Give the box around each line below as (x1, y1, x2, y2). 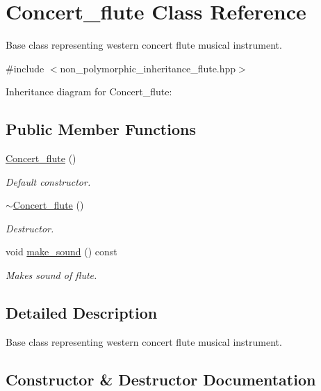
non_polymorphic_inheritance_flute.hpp (60, 61, 236, 75)
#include (6, 61, 44, 75)
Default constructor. (6, 174, 91, 189)
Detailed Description (6, 302, 158, 324)
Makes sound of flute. (6, 268, 97, 282)
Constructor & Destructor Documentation (6, 368, 316, 390)
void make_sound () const (6, 244, 117, 259)
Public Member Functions (6, 118, 196, 140)
